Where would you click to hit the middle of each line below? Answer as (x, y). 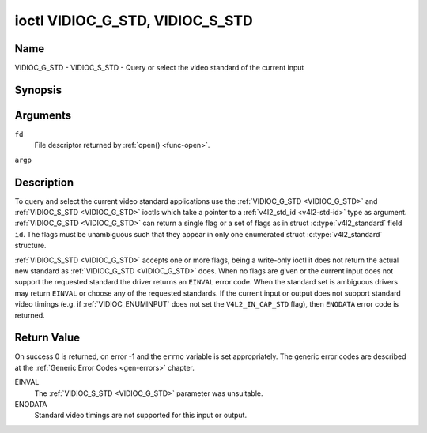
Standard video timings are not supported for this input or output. (141, 416)
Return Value (47, 338)
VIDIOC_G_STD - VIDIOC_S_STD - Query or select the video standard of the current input (159, 68)
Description (44, 182)
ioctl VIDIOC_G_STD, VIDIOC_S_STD (134, 21)
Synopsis (38, 90)
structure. (30, 246)
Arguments (43, 115)
